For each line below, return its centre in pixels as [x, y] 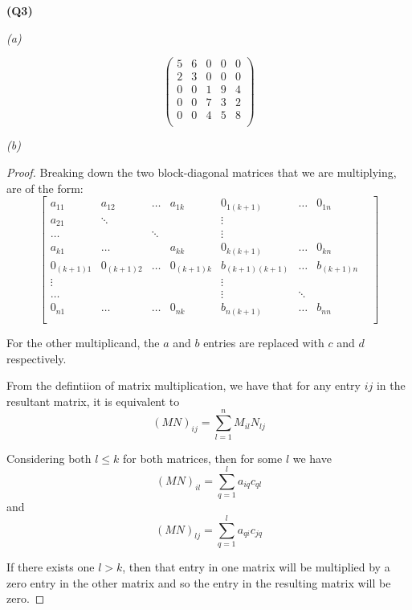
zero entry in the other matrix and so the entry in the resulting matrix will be [199, 582]
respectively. [37, 358]
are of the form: [45, 188]
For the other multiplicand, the [83, 343]
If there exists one [51, 566]
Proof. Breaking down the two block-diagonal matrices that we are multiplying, [202, 172]
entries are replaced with [264, 343]
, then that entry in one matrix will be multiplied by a [256, 566]
